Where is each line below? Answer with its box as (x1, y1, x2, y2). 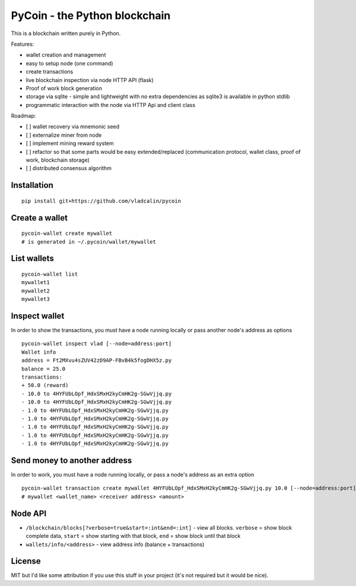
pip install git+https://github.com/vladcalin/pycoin (21, 197, 181, 204)
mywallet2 (21, 287, 50, 294)
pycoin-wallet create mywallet (21, 230, 113, 237)
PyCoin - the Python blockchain (11, 9, 171, 22)
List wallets (11, 253, 55, 264)
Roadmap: (11, 112, 36, 119)
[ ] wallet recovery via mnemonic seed (26, 123, 120, 130)
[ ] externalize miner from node (26, 131, 102, 138)
